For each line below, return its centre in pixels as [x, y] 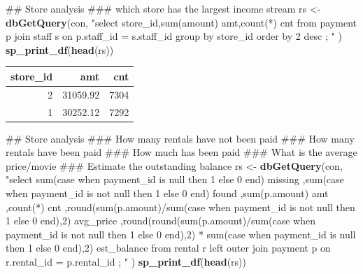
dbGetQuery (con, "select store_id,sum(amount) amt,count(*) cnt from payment [181, 22]
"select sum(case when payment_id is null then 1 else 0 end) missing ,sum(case [175, 179]
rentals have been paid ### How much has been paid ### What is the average [181, 152]
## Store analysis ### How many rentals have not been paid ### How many [180, 138]
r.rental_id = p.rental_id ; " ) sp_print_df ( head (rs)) [126, 261]
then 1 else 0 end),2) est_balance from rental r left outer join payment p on [168, 248]
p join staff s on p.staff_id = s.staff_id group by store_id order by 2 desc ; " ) [174, 36]
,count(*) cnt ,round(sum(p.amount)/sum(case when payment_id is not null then [180, 207]
